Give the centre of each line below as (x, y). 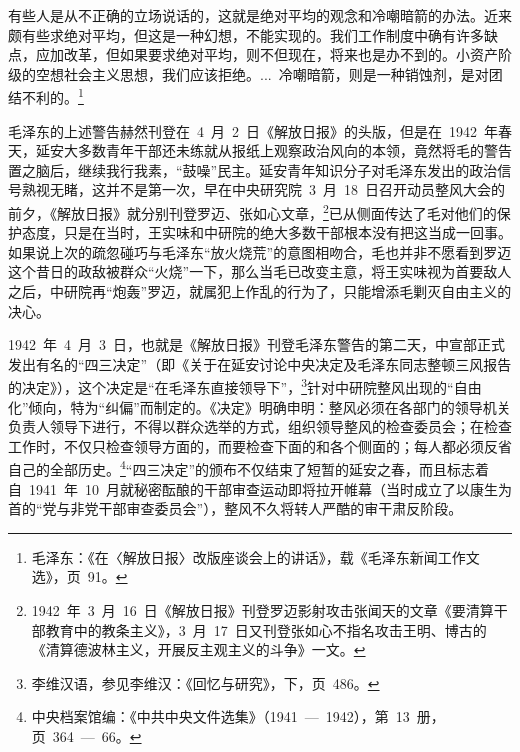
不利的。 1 (52, 96)
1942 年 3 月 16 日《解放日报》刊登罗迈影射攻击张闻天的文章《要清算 (262, 610)
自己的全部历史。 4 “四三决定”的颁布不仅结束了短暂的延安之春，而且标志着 (249, 468)
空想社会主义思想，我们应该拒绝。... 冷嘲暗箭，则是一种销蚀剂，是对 (262, 73)
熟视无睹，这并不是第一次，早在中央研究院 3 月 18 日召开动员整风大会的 (263, 189)
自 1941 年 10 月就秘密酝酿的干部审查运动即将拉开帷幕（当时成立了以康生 (253, 488)
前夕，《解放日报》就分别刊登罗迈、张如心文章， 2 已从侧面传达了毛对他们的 (252, 211)
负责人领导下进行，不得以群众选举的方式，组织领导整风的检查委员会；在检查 (260, 426)
